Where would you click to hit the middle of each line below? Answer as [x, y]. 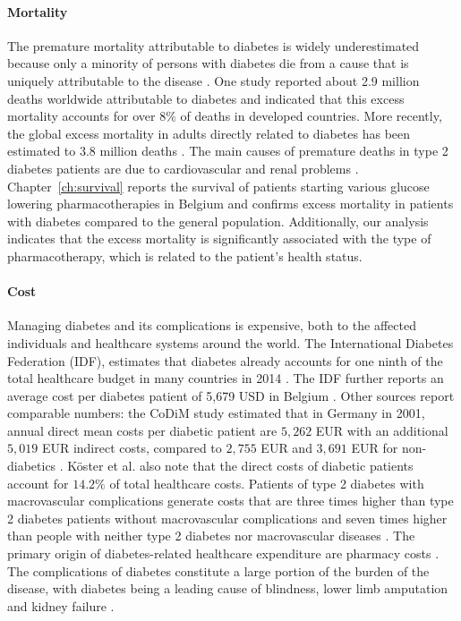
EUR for [375, 448]
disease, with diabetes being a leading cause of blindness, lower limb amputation [228, 588]
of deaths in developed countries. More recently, [311, 116]
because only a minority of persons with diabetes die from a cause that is [208, 63]
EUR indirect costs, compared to [132, 448]
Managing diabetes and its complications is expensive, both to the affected [212, 325]
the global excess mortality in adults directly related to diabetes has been [209, 133]
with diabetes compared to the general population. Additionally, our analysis [218, 221]
